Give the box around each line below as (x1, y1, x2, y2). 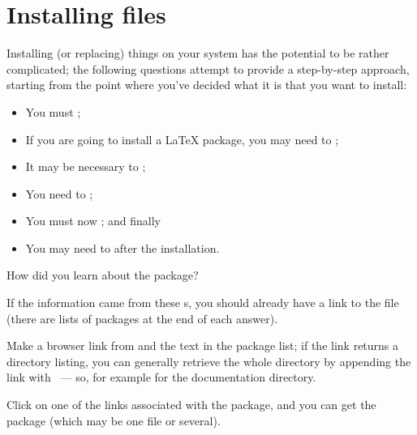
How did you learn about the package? (6, 267, 199, 284)
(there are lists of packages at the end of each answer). (6, 309, 278, 326)
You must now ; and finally (25, 212, 161, 229)
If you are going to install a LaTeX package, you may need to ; (25, 130, 339, 147)
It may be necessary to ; (25, 158, 146, 175)
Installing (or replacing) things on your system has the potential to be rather (6, 45, 389, 62)
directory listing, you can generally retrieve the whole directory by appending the (6, 352, 411, 369)
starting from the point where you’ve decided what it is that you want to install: (6, 76, 407, 93)
